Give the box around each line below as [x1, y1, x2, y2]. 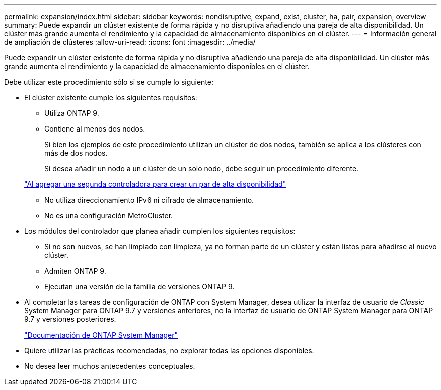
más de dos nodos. [44, 149, 108, 157]
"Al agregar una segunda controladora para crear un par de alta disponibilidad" [24, 180, 286, 188]
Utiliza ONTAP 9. [44, 109, 99, 117]
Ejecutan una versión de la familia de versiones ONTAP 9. [44, 282, 235, 291]
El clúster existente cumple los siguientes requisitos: [24, 93, 197, 102]
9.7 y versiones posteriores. [24, 315, 116, 323]
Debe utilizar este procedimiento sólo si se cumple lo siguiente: [4, 78, 214, 86]
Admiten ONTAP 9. [44, 267, 106, 275]
